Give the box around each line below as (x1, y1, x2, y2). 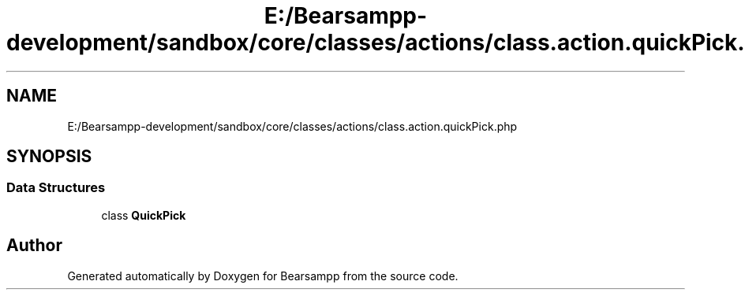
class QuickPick (101, 208, 186, 222)
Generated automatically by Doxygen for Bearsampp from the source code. (67, 268, 459, 283)
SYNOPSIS (6, 146, 92, 167)
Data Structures (6, 179, 106, 196)
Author (6, 235, 62, 256)
